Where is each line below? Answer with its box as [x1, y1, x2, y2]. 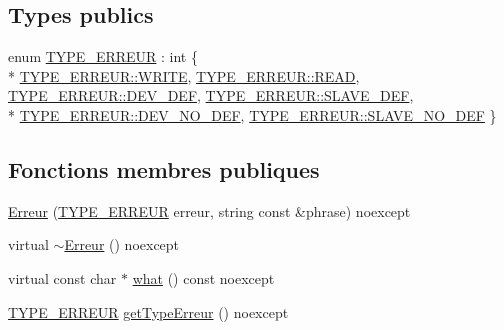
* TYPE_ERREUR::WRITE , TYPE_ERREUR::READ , [8, 65, 360, 86]
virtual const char [8, 267, 117, 288]
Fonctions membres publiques [8, 153, 320, 184]
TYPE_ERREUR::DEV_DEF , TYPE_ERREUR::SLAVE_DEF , [8, 85, 414, 106]
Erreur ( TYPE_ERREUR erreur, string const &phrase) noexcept [8, 200, 411, 221]
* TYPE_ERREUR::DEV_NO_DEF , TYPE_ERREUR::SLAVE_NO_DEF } [8, 104, 497, 125]
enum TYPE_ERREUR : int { [8, 46, 198, 67]
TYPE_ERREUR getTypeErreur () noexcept [8, 301, 289, 322]
